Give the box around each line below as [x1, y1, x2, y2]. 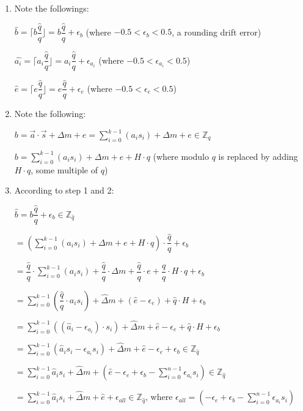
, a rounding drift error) [172, 25, 261, 38]
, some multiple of [31, 163, 98, 176]
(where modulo [153, 149, 210, 162]
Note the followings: [14, 2, 89, 14]
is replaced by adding [218, 149, 298, 162]
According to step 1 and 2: [14, 184, 114, 197]
